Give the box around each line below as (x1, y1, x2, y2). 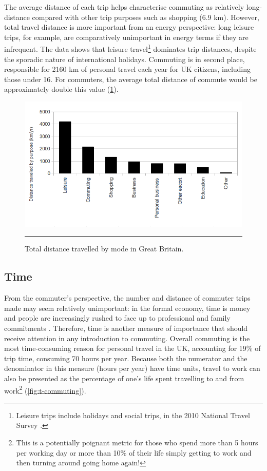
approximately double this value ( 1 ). (4, 84, 119, 94)
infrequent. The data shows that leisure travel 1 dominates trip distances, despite (4, 42, 257, 54)
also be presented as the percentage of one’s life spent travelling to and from (4, 372, 244, 383)
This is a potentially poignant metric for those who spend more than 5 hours (16, 437, 258, 448)
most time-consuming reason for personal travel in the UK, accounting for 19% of (4, 343, 261, 354)
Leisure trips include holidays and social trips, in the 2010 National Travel (16, 409, 250, 420)
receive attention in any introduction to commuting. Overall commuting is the (4, 332, 250, 343)
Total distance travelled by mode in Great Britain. (25, 243, 184, 254)
